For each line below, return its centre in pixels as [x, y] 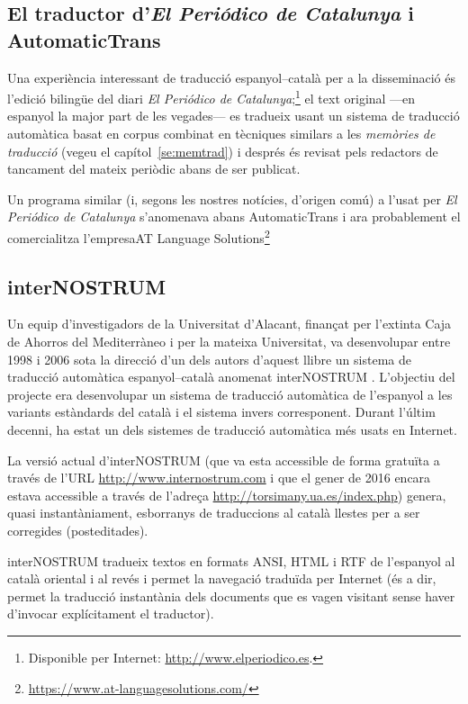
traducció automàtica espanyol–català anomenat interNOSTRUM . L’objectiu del [231, 377]
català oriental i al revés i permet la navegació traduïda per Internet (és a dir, [222, 578]
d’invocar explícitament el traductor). [111, 614]
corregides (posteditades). [78, 530]
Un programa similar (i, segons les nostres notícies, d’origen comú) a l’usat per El [232, 199]
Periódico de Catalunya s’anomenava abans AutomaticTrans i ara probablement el [234, 217]
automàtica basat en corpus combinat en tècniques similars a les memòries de [221, 134]
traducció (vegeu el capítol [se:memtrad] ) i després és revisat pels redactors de [223, 151]
